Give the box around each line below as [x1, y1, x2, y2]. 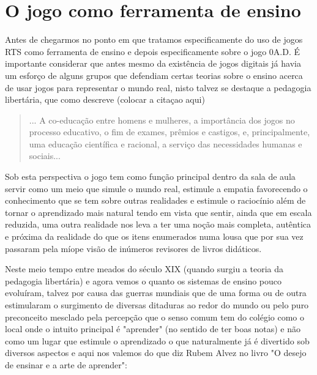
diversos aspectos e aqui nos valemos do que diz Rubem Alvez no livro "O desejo [5, 346, 307, 359]
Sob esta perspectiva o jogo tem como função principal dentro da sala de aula [5, 170, 296, 183]
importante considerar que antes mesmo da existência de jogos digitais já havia [5, 57, 301, 70]
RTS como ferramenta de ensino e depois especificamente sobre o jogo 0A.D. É [5, 45, 300, 58]
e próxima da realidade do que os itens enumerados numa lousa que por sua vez [5, 230, 304, 243]
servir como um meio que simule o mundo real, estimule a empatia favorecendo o [5, 182, 308, 195]
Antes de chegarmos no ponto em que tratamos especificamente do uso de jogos [5, 33, 303, 46]
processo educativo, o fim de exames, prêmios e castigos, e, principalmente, [29, 125, 310, 138]
